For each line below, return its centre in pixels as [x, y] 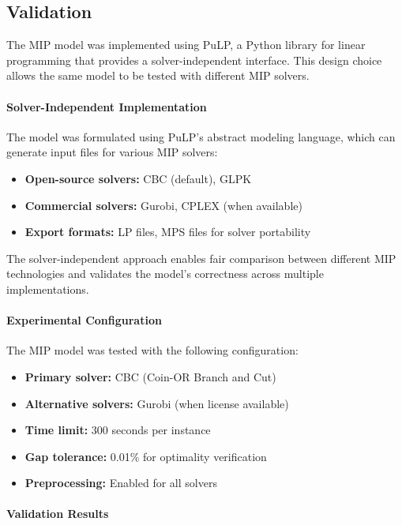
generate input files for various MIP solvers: [112, 152]
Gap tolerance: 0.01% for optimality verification [146, 456]
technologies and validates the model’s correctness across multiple [165, 274]
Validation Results [58, 514]
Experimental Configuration [84, 320]
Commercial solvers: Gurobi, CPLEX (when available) [163, 205]
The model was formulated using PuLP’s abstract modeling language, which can [201, 136]
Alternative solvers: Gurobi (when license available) [157, 403]
